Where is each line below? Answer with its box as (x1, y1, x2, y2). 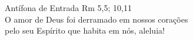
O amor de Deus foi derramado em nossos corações (5, 13, 188, 25)
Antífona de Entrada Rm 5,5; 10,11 (5, 2, 132, 13)
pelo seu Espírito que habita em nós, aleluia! (5, 24, 165, 37)
